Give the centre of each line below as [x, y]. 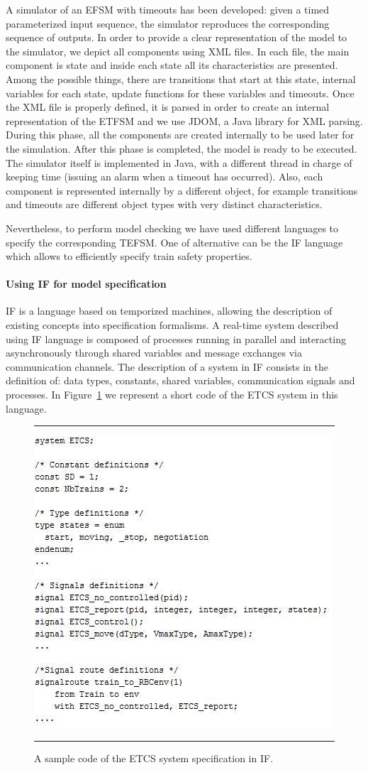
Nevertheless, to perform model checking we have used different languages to [172, 228]
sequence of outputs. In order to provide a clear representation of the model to [177, 37]
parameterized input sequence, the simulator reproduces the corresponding [168, 23]
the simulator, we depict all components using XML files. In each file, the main [178, 51]
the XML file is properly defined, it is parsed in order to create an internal [168, 107]
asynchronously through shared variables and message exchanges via [154, 353]
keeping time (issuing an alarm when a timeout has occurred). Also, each [165, 177]
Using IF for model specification [86, 284]
